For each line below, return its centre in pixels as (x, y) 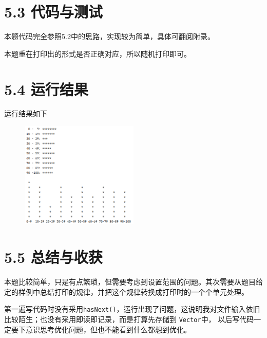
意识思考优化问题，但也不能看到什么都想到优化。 (108, 329)
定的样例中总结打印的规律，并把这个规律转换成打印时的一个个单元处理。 (126, 291)
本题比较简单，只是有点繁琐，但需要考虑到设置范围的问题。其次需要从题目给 (133, 282)
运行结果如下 (26, 113)
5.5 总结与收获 (53, 257)
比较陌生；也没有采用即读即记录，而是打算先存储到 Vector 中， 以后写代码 (129, 319)
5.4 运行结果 (46, 89)
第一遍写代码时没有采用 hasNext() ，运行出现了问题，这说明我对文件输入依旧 (132, 309)
